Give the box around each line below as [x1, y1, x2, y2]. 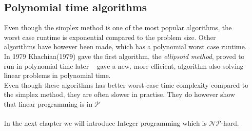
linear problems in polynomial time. [4, 70, 111, 80]
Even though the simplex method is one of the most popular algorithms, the [4, 22, 232, 33]
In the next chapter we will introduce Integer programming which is [4, 118, 207, 128]
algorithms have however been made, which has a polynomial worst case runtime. [4, 41, 247, 52]
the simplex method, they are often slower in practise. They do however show [4, 89, 235, 99]
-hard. [221, 118, 239, 128]
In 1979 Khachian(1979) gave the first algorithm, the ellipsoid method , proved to [4, 51, 245, 61]
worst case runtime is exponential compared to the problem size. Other [4, 32, 216, 42]
